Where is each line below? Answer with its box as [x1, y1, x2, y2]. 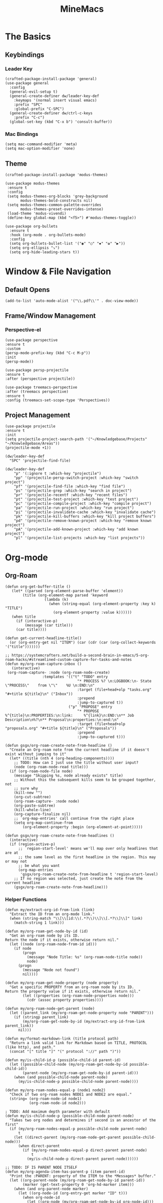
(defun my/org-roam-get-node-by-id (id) [5, 929, 89, 934]
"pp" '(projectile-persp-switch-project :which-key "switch [14, 475, 139, 480]
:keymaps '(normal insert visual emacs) [14, 98, 97, 103]
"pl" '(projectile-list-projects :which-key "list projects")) [14, 536, 145, 541]
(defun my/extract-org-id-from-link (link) [5, 907, 95, 912]
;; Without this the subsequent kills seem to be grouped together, [14, 778, 156, 783]
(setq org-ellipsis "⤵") [9, 245, 60, 250]
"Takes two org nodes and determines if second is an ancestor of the [9, 1118, 156, 1123]
